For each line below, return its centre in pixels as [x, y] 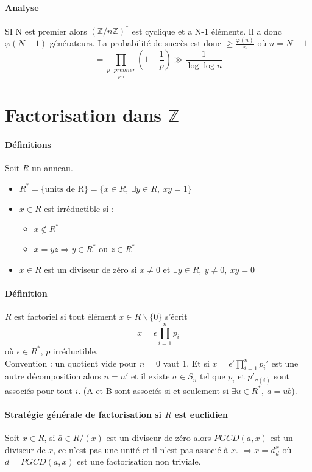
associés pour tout [39, 390]
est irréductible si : [79, 208]
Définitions [28, 144]
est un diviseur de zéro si [90, 269]
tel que [213, 376]
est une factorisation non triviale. [139, 461]
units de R [64, 189]
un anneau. [52, 168]
